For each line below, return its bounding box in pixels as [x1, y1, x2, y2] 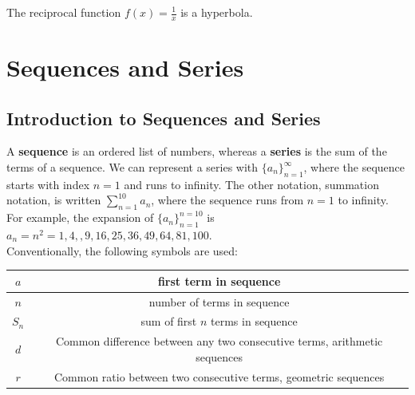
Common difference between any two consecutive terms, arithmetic [55, 333, 383, 350]
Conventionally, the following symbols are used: [6, 242, 239, 259]
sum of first [140, 313, 197, 330]
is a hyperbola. [180, 4, 253, 20]
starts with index [6, 176, 90, 192]
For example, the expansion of [6, 209, 154, 226]
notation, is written [6, 192, 101, 208]
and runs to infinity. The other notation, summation [124, 176, 379, 192]
